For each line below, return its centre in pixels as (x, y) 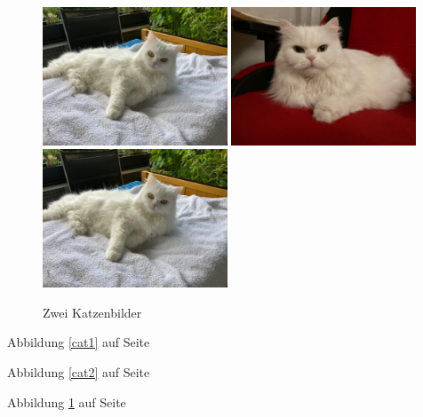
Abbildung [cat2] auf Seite (79, 372)
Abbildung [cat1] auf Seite (79, 342)
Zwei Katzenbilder (92, 312)
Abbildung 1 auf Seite (67, 401)
